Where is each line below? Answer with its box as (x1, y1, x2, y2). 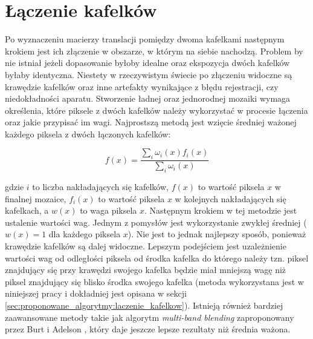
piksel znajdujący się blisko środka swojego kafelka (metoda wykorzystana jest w (5, 275, 304, 288)
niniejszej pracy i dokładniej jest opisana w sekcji (5, 287, 187, 300)
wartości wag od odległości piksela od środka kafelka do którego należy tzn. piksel (5, 251, 309, 264)
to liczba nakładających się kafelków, (32, 180, 169, 193)
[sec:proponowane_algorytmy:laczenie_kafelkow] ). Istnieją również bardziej (5, 299, 283, 312)
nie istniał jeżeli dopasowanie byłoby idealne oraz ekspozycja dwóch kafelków (5, 56, 290, 69)
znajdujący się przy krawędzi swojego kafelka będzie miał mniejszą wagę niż (5, 263, 286, 276)
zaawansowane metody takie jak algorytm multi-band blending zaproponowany (5, 311, 294, 323)
